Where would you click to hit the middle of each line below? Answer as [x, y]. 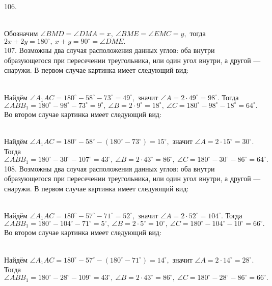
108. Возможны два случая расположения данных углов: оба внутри [110, 168]
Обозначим [21, 33]
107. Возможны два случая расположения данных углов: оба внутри [110, 50]
